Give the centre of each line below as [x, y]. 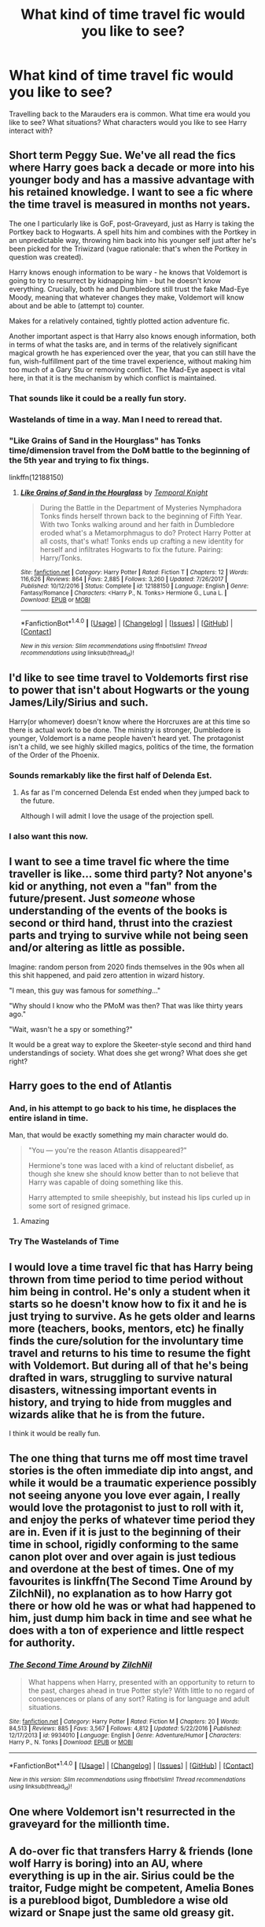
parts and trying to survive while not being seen [129, 936]
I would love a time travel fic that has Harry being [131, 1267]
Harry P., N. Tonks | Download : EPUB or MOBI [71, 1742]
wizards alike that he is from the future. [107, 1415]
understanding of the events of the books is [118, 911]
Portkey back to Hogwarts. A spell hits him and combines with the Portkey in [132, 232]
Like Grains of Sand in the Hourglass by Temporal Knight [114, 492]
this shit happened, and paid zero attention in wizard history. [107, 975]
